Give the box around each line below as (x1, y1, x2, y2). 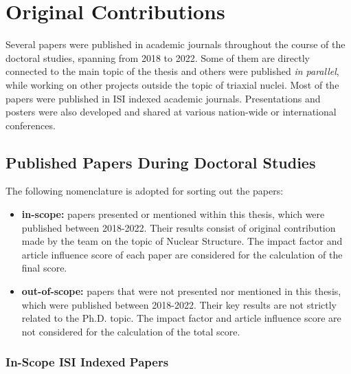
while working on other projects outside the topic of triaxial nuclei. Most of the (5, 77, 339, 91)
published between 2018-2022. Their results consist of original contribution (21, 220, 336, 234)
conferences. (5, 118, 56, 132)
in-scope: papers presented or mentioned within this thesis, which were (21, 207, 325, 221)
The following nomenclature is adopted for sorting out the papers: (5, 184, 284, 198)
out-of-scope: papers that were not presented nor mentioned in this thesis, (21, 284, 341, 298)
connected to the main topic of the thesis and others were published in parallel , (5, 64, 339, 78)
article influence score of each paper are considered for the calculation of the (21, 247, 343, 261)
